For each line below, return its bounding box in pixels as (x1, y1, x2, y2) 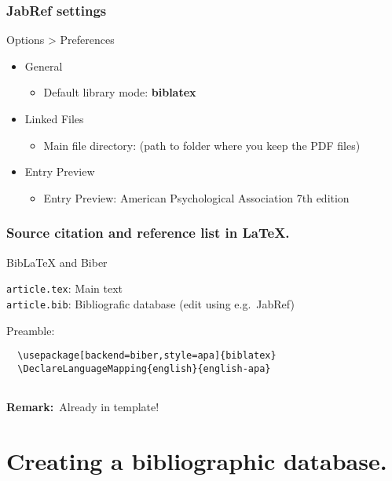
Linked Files (24, 111, 84, 126)
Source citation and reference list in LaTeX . (6, 223, 290, 242)
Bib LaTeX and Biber (6, 253, 108, 270)
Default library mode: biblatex (43, 84, 196, 100)
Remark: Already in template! (6, 399, 159, 415)
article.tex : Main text (6, 280, 123, 297)
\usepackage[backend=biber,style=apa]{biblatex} (17, 350, 277, 362)
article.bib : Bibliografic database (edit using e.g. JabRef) (6, 295, 295, 312)
